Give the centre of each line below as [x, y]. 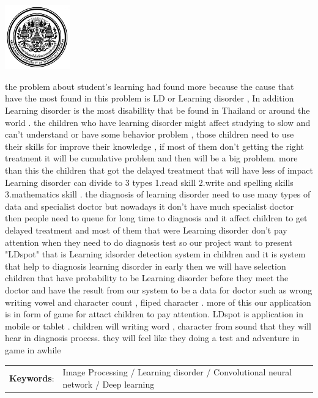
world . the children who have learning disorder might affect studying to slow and [158, 122]
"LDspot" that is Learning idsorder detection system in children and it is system [155, 254]
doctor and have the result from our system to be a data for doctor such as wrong [159, 289]
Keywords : [32, 378]
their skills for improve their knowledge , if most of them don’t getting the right [154, 146]
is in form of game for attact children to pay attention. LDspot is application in [154, 314]
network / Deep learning [109, 384]
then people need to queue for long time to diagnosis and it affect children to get [156, 218]
